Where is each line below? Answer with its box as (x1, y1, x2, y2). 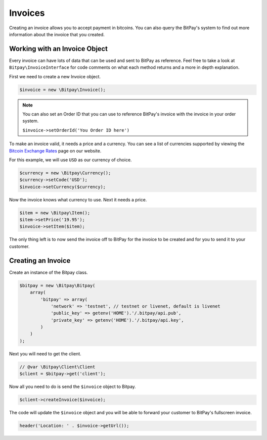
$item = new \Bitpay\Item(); (19, 210, 90, 215)
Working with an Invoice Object (9, 45, 108, 53)
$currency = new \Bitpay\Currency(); (19, 170, 111, 176)
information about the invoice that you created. (9, 31, 105, 37)
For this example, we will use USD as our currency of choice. (9, 156, 132, 163)
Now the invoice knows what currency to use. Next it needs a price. (9, 196, 147, 202)
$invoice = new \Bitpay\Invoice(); (19, 87, 106, 93)
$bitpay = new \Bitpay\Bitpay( (19, 283, 96, 288)
